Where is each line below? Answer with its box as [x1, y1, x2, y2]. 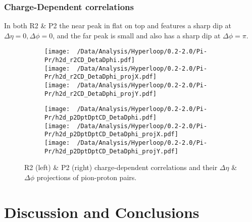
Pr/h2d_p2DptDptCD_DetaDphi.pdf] [44, 114, 157, 121]
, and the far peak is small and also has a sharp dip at [53, 30, 221, 40]
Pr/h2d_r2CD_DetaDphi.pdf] [44, 57, 135, 64]
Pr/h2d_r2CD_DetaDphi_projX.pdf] [44, 73, 157, 81]
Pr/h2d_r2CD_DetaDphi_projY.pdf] [44, 90, 157, 97]
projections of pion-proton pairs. [36, 172, 137, 182]
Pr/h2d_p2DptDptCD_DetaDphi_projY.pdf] [44, 147, 178, 155]
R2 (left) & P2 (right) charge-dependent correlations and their [24, 162, 218, 173]
